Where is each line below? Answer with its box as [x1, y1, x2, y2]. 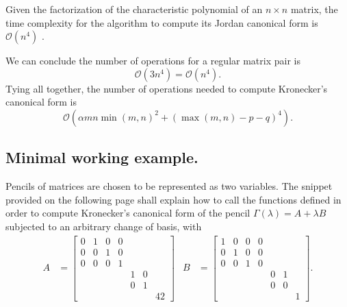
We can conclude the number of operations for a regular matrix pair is [5, 53, 300, 68]
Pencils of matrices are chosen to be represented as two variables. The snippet [5, 179, 333, 193]
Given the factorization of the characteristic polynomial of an [5, 2, 263, 16]
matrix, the [290, 2, 338, 16]
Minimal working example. [5, 147, 198, 168]
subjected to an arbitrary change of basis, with [5, 219, 202, 233]
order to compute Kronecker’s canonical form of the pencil [5, 206, 250, 220]
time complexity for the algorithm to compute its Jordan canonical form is [5, 15, 318, 29]
